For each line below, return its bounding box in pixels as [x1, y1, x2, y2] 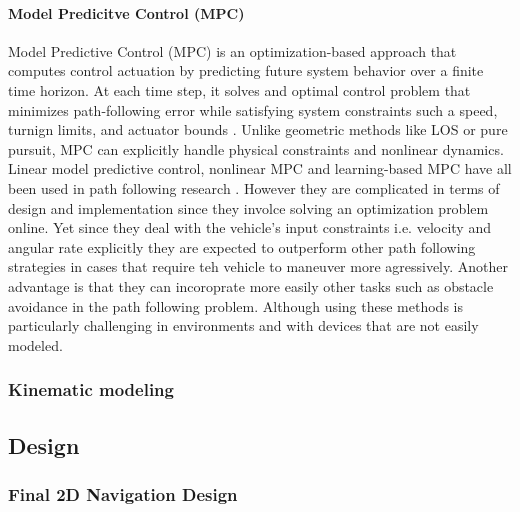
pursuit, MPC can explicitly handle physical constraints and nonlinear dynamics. [8, 138, 504, 159]
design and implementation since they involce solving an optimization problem [8, 197, 489, 218]
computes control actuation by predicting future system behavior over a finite [8, 60, 484, 81]
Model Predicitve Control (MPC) [8, 2, 245, 23]
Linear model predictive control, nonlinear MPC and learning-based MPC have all [8, 158, 512, 179]
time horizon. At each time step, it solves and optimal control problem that [8, 79, 471, 100]
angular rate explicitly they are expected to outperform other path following [8, 236, 476, 257]
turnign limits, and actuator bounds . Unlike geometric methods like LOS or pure [8, 119, 508, 140]
